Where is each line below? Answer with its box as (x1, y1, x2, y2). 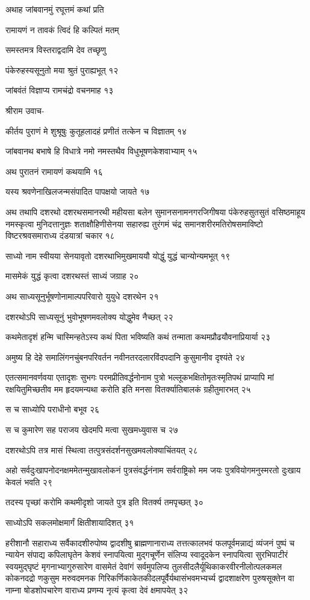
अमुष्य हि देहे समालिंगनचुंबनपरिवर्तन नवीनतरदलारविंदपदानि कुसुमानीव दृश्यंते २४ (5, 350, 245, 363)
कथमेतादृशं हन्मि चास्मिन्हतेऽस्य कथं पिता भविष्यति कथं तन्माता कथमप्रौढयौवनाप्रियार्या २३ (5, 330, 271, 343)
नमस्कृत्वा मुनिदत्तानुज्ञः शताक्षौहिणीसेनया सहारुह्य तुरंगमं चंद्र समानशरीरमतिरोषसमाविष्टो (5, 217, 263, 230)
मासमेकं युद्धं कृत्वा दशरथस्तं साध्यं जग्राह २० (5, 270, 139, 282)
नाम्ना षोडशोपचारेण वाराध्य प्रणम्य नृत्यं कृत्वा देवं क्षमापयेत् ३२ (5, 584, 188, 596)
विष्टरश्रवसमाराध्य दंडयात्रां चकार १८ (5, 229, 115, 242)
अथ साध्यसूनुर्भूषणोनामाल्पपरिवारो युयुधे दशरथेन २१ (5, 289, 159, 302)
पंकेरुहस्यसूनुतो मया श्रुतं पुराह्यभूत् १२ (5, 63, 119, 76)
